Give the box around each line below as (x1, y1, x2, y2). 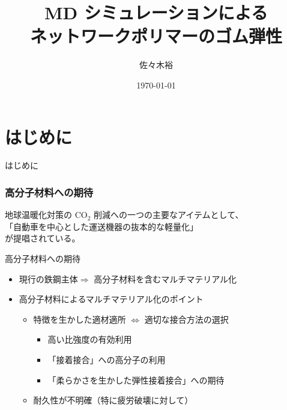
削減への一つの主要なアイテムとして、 (94, 208, 244, 221)
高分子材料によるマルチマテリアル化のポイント (19, 293, 204, 305)
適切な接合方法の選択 (144, 312, 229, 325)
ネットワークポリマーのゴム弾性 (29, 23, 282, 48)
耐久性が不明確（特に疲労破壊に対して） (33, 394, 193, 406)
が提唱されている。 (5, 232, 80, 244)
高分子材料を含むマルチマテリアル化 (94, 272, 237, 285)
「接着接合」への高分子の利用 (47, 353, 166, 365)
